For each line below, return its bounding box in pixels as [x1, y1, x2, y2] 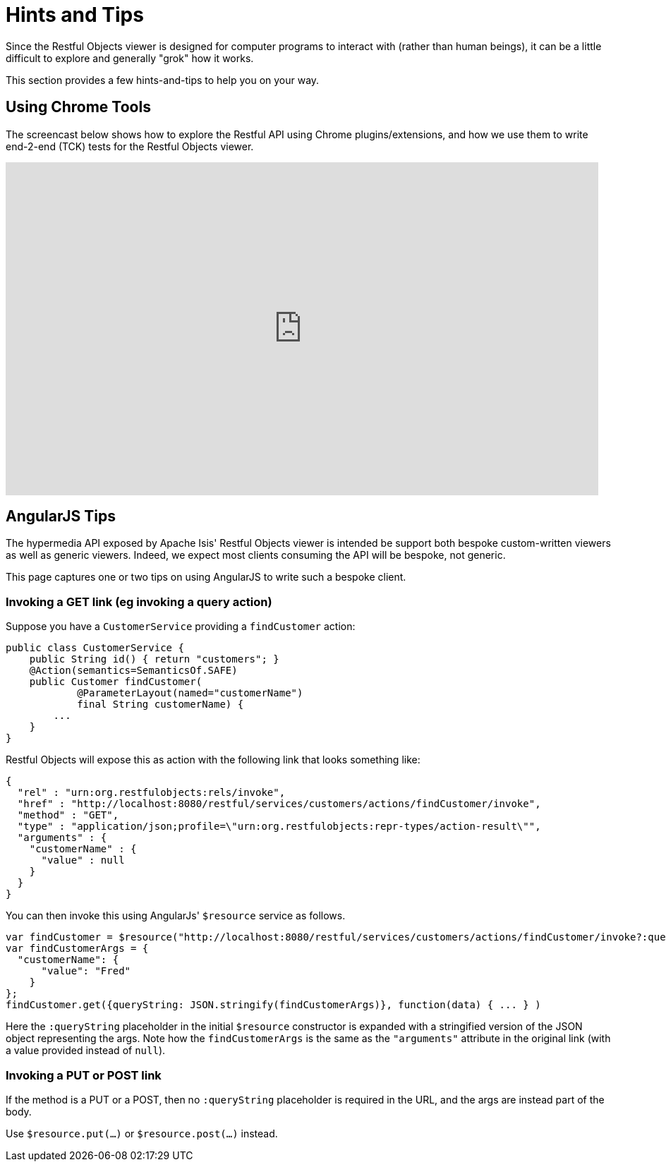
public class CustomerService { [6, 642, 184, 654]
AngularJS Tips [6, 507, 116, 526]
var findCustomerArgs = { [6, 943, 149, 955]
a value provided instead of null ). [6, 1044, 166, 1057]
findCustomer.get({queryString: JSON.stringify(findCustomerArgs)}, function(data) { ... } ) [6, 999, 541, 1011]
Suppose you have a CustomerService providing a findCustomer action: [6, 620, 356, 633]
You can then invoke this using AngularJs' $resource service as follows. [6, 909, 346, 922]
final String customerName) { [77, 699, 244, 711]
